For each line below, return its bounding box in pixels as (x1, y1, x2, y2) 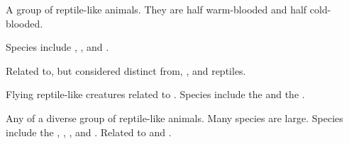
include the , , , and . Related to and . (6, 124, 172, 139)
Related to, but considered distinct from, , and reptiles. (6, 63, 246, 78)
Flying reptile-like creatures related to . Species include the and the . (6, 87, 305, 102)
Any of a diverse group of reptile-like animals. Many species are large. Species (6, 110, 343, 125)
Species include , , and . (6, 40, 109, 54)
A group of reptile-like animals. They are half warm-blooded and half (6, 2, 307, 16)
